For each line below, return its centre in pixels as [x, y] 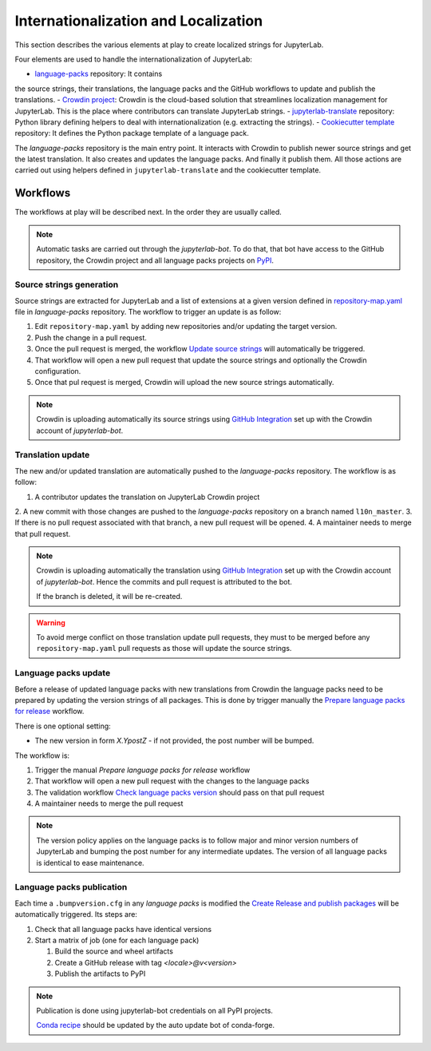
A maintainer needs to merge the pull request [109, 803]
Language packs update [63, 673]
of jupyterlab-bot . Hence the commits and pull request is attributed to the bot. [164, 581]
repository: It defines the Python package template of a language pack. [132, 133]
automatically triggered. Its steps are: [76, 914]
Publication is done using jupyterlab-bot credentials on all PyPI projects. [154, 1010]
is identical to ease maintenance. [90, 863]
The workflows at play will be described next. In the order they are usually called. [148, 212]
